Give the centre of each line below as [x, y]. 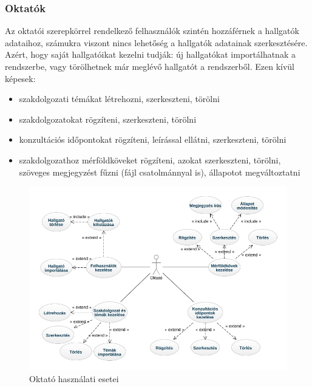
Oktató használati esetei [74, 378]
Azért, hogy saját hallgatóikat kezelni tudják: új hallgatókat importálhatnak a [150, 54]
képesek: [20, 78]
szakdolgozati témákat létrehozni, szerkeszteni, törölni [119, 99]
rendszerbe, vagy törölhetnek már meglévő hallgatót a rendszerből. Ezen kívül [150, 66]
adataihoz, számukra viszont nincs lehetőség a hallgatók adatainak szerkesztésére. [156, 42]
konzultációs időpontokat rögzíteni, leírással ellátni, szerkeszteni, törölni [153, 139]
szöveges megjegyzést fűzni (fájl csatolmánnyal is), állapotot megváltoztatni [160, 172]
